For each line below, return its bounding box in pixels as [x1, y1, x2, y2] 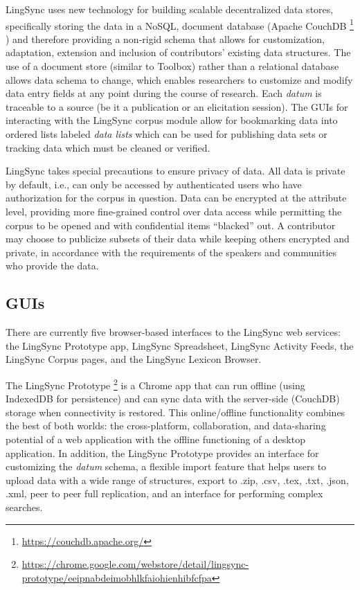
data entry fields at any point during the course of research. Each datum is [6, 86, 322, 100]
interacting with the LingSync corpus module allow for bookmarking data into [6, 113, 338, 127]
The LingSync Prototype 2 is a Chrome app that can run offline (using [6, 375, 305, 392]
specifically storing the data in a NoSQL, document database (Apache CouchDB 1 [6, 16, 354, 33]
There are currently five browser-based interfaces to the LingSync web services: [6, 325, 341, 339]
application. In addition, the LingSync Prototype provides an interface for [6, 445, 319, 460]
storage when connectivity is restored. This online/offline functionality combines [6, 404, 345, 419]
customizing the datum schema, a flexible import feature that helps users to [6, 459, 327, 474]
